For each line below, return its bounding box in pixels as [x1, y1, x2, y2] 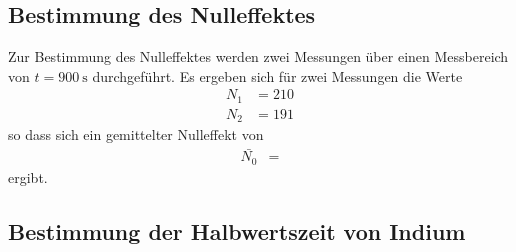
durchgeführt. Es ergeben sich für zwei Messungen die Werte [92, 65, 463, 86]
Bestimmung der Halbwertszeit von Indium [8, 215, 466, 246]
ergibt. [8, 166, 48, 187]
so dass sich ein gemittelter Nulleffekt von [8, 124, 264, 145]
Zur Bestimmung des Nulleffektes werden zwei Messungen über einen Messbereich [8, 46, 509, 67]
